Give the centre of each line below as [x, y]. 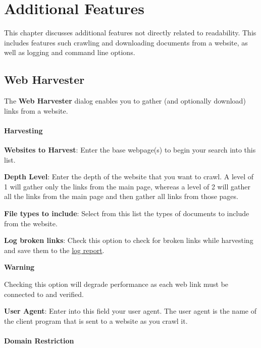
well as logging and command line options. [70, 52]
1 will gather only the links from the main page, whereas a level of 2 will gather [127, 186]
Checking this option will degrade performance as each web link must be [116, 284]
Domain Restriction [39, 340]
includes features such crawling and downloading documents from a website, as [126, 42]
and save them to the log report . [54, 250]
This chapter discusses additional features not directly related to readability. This [130, 33]
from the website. [31, 223]
